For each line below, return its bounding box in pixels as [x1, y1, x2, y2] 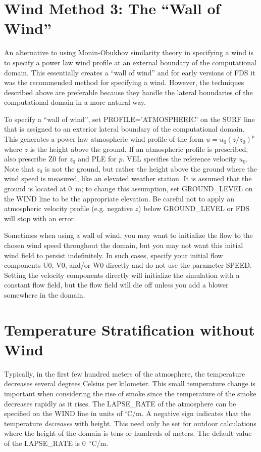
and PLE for [78, 153, 117, 164]
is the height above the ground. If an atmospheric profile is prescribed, [30, 143, 248, 154]
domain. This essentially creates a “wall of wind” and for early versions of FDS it [4, 67, 255, 77]
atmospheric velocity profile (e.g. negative [4, 203, 133, 214]
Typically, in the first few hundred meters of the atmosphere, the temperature [4, 368, 245, 379]
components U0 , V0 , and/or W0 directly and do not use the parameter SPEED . [4, 260, 252, 270]
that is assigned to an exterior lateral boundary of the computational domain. [4, 124, 245, 134]
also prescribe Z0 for [4, 153, 67, 164]
